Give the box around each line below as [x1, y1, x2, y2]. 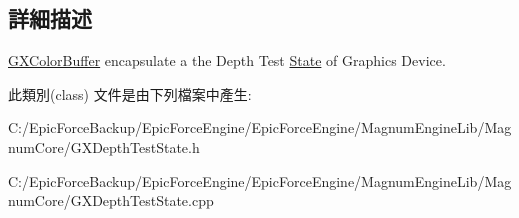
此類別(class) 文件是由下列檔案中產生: [8, 83, 252, 104]
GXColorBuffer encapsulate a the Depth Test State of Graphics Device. [8, 50, 446, 71]
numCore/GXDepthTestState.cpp [8, 190, 214, 211]
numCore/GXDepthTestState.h [8, 136, 200, 157]
